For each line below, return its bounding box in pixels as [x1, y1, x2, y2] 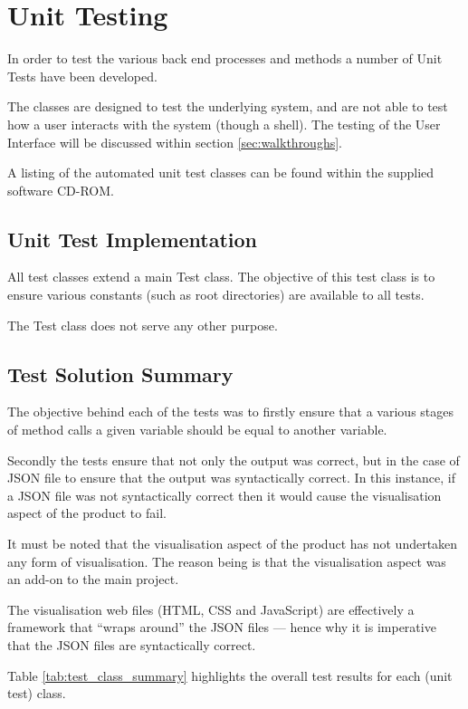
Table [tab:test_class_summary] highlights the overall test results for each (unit [7, 666, 453, 685]
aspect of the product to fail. [7, 503, 167, 522]
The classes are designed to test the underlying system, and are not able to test [7, 97, 448, 116]
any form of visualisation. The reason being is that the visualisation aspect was [7, 551, 446, 570]
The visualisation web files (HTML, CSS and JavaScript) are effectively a [7, 599, 415, 618]
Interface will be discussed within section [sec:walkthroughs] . [7, 132, 343, 151]
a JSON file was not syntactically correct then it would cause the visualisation [7, 485, 442, 504]
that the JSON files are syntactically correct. [7, 636, 256, 654]
